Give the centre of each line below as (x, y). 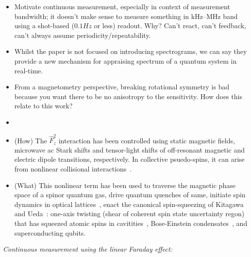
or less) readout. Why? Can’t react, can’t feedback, (170, 26)
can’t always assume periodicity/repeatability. (83, 35)
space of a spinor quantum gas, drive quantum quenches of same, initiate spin (130, 195)
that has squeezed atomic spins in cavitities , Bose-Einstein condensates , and (131, 223)
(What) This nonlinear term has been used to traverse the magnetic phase (125, 185)
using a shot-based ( (44, 26)
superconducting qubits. (50, 232)
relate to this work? (43, 106)
